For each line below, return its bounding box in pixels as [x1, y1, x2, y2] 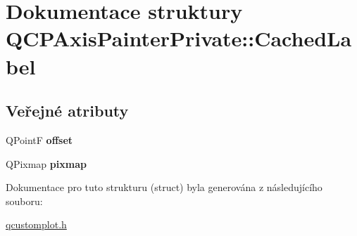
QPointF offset [6, 132, 73, 147]
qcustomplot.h [6, 217, 67, 232]
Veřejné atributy [6, 100, 129, 122]
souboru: [6, 193, 43, 208]
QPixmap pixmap [6, 156, 87, 171]
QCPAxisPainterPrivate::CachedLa [6, 24, 352, 53]
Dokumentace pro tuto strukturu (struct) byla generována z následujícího [6, 180, 322, 195]
